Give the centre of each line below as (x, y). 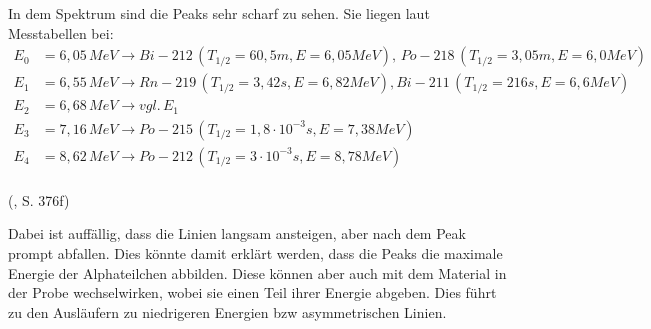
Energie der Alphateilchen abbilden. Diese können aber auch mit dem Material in (257, 272)
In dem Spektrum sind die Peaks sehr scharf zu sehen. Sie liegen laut (219, 13)
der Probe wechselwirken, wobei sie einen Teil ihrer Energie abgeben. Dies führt (252, 292)
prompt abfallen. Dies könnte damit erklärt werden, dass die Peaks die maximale (255, 253)
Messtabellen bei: (61, 32)
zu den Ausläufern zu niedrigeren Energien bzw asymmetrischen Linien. (227, 311)
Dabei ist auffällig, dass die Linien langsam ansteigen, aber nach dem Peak (237, 233)
